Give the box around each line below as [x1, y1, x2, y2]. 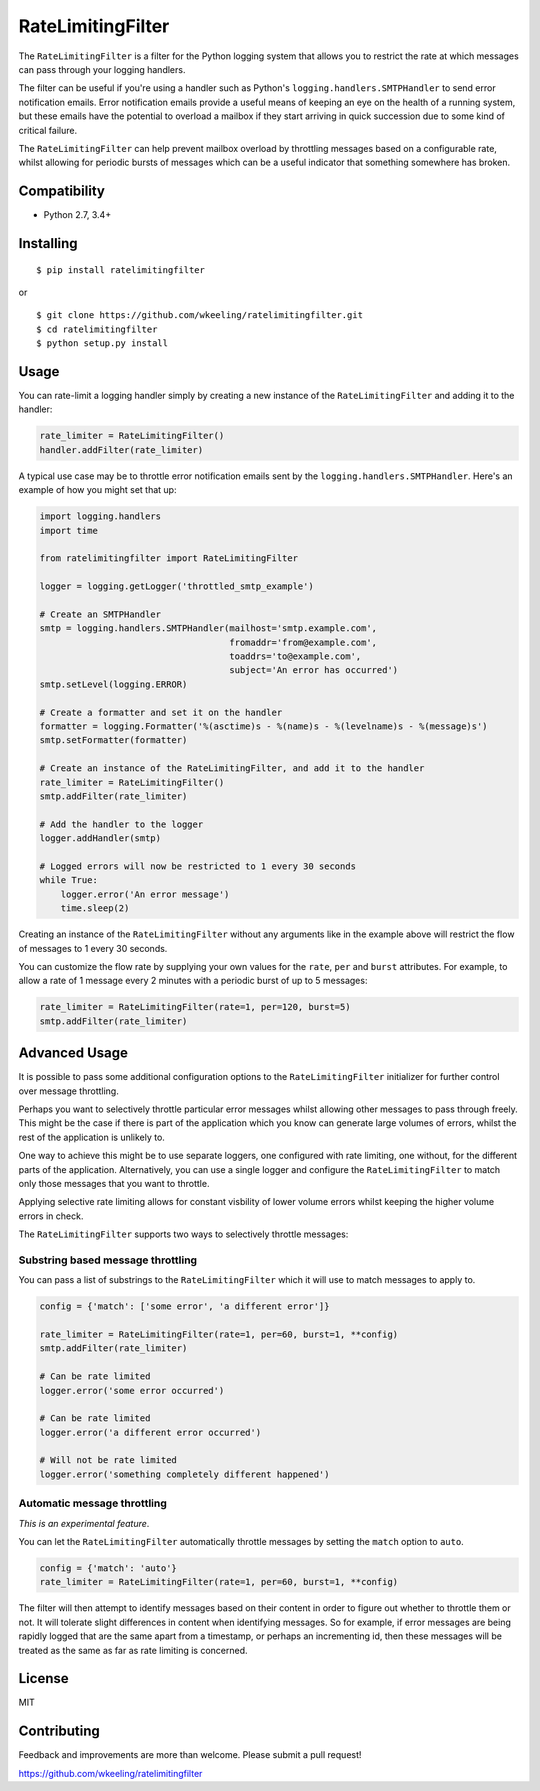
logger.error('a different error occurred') [39, 1426, 262, 1438]
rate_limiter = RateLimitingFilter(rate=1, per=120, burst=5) [39, 1001, 351, 1013]
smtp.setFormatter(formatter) [39, 735, 188, 746]
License [18, 1670, 69, 1687]
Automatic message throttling [18, 1496, 167, 1510]
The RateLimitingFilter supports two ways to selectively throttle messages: [18, 1228, 349, 1240]
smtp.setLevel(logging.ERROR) [39, 678, 188, 690]
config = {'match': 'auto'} [39, 1562, 177, 1574]
